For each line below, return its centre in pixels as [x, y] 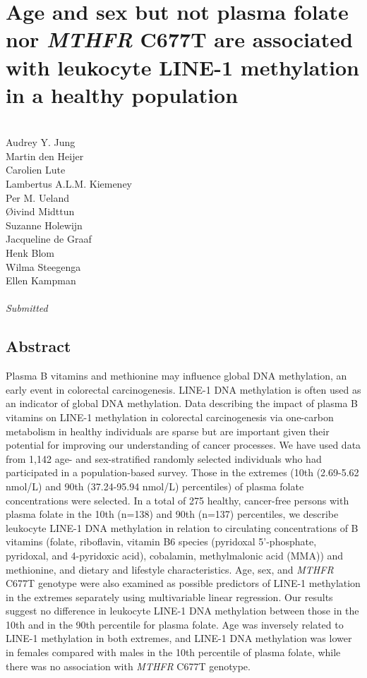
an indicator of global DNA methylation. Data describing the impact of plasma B [182, 403]
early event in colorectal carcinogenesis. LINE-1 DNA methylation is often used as [183, 389]
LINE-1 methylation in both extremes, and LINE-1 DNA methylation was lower [179, 638]
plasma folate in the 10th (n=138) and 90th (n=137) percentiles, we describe [172, 514]
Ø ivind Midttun [40, 211]
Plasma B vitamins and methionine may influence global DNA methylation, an [176, 376]
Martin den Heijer [45, 156]
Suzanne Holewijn [44, 225]
